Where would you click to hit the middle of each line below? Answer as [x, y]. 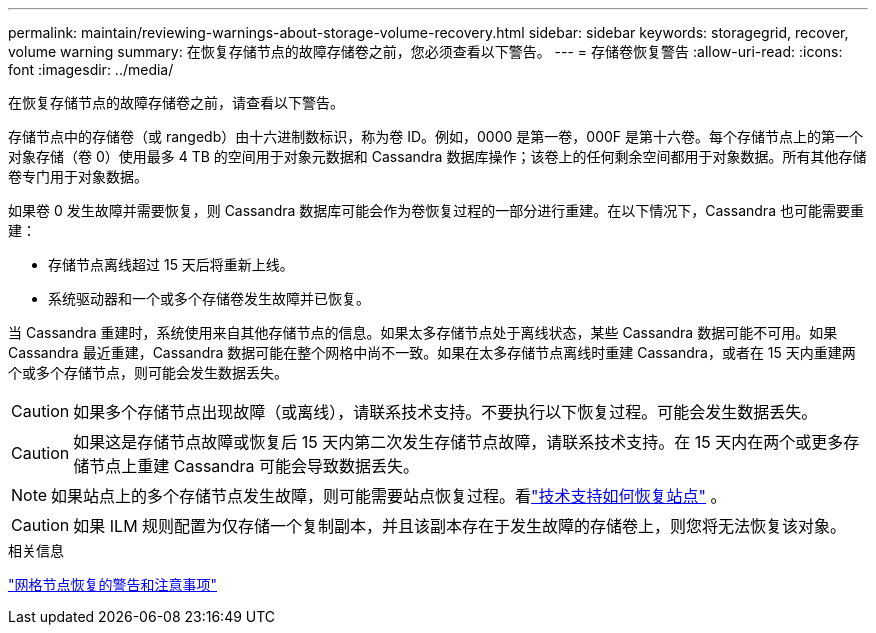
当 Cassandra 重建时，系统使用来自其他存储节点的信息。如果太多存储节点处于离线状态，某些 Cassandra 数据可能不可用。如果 [423, 332]
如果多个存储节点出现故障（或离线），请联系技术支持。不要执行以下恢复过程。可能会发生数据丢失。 [445, 412]
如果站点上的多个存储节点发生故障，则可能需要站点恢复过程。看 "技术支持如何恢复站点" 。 [389, 496]
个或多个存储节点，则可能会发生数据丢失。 [148, 372]
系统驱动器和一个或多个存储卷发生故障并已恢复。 [209, 298]
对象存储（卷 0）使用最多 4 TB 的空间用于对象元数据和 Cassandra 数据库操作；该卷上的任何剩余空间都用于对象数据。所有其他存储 [437, 156]
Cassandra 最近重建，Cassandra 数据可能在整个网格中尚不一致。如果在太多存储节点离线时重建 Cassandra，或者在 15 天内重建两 [432, 352]
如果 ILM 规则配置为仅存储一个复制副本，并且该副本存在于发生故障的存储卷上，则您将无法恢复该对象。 [460, 526]
